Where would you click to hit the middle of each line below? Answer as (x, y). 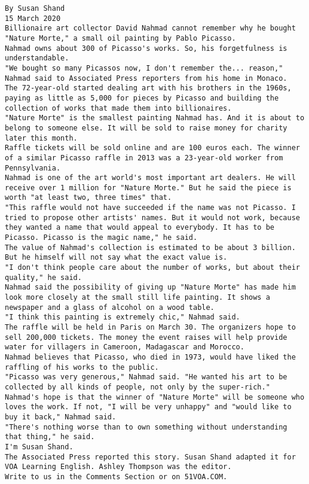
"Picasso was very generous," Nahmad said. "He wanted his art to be (146, 377)
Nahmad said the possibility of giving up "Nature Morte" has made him (150, 287)
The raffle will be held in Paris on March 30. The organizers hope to (150, 327)
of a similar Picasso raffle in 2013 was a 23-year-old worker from (144, 158)
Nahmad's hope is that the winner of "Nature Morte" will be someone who (155, 397)
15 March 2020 (33, 18)
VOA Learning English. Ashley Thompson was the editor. (118, 467)
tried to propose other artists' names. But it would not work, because (152, 217)
